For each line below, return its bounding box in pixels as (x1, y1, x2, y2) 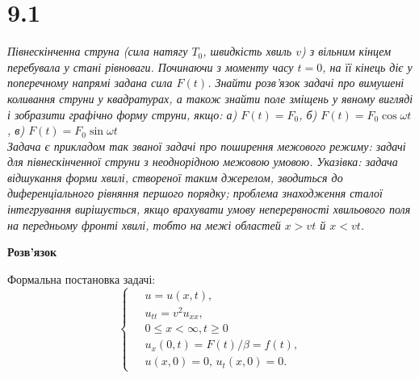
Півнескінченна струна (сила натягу (7, 43, 188, 60)
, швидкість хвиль (203, 43, 292, 60)
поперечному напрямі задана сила (7, 74, 173, 91)
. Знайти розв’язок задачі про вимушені (207, 74, 404, 91)
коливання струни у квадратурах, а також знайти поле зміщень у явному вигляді (7, 89, 413, 106)
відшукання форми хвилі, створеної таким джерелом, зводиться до (7, 168, 343, 185)
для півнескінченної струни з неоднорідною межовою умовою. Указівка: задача (7, 153, 398, 170)
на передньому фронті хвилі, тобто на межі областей (7, 216, 281, 233)
